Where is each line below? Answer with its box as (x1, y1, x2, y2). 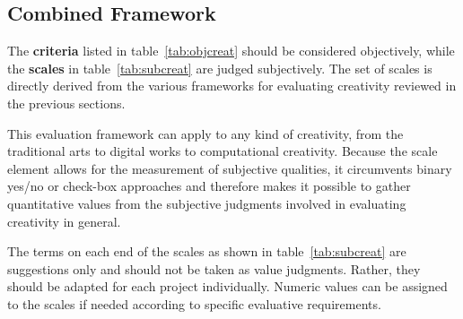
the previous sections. (7, 93, 126, 112)
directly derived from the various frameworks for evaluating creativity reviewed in (7, 76, 457, 95)
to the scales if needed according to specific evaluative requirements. (7, 294, 381, 313)
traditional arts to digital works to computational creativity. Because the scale (7, 142, 438, 160)
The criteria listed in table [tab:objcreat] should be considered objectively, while (7, 41, 455, 60)
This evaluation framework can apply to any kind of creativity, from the (7, 124, 404, 142)
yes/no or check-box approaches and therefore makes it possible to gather (7, 177, 411, 195)
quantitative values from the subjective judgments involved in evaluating (7, 194, 406, 212)
